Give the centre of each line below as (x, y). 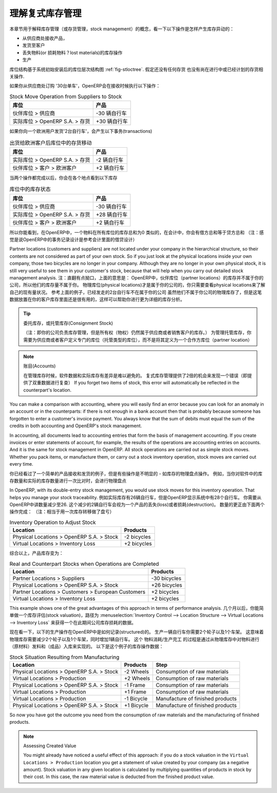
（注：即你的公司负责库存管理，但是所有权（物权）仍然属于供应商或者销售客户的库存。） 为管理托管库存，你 (137, 332)
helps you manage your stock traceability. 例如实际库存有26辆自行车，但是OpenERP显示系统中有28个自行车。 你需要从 (135, 497)
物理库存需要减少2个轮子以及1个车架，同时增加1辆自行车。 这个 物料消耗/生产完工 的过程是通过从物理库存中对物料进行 (134, 639)
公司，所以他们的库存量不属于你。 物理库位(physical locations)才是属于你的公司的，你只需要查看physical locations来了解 (137, 285)
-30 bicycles (166, 578)
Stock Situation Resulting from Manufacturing (65, 657)
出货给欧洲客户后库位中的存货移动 (51, 143)
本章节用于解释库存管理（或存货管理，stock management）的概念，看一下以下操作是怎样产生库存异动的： (122, 29)
